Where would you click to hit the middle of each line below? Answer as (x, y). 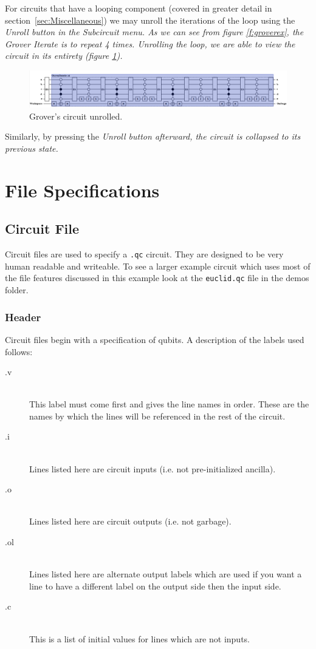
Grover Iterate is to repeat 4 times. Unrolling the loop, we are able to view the (150, 43)
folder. (17, 290)
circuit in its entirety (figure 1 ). (64, 56)
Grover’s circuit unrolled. (76, 116)
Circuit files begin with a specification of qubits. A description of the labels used (155, 339)
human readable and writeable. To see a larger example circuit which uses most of (158, 266)
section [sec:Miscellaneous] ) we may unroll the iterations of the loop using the (150, 20)
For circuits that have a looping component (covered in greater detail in (139, 8)
